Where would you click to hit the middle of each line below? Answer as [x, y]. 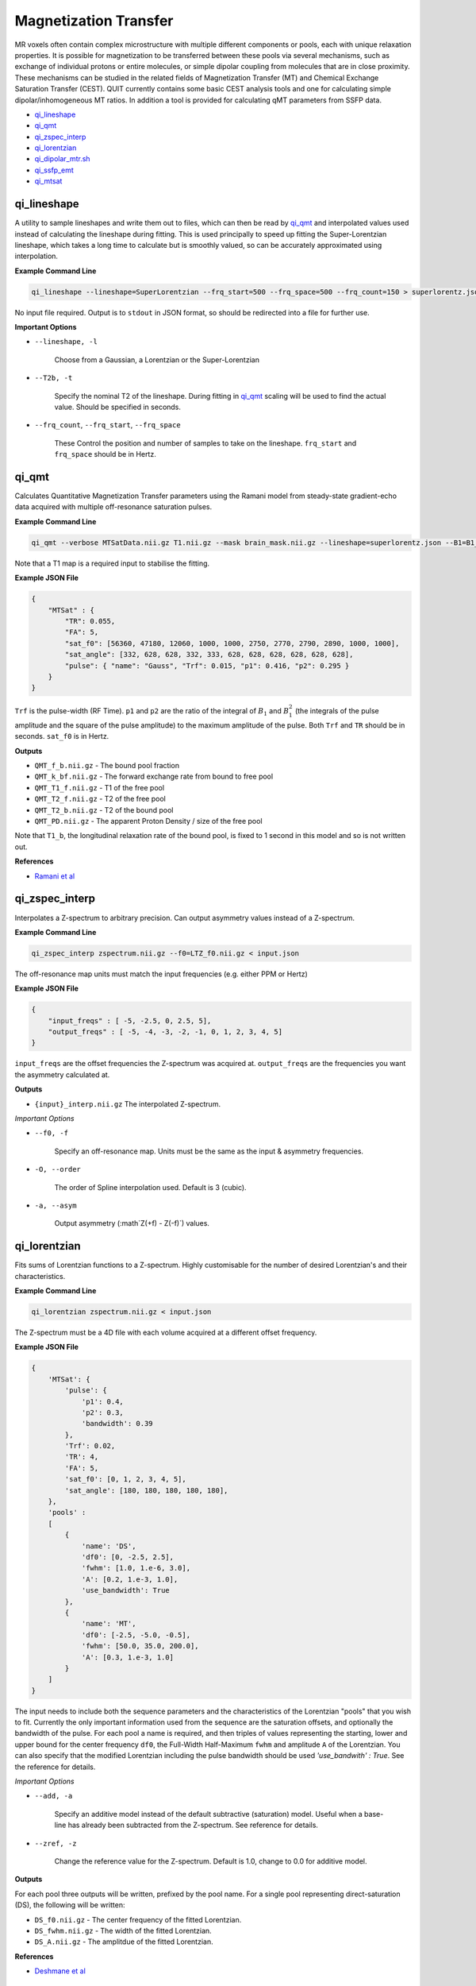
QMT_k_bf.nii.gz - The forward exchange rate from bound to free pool [154, 777]
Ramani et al [55, 876]
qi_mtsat [48, 181]
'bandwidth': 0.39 [117, 1424]
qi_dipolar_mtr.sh [62, 159]
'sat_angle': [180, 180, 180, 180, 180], [146, 1490]
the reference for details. [55, 1767]
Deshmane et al [60, 1971]
